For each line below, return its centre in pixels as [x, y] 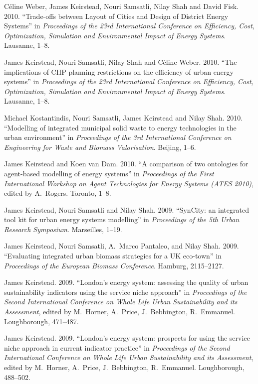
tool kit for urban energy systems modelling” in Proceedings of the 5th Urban [122, 219]
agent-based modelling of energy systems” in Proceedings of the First [109, 173]
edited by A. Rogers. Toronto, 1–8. [58, 193]
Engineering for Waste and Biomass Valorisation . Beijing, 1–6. [100, 147]
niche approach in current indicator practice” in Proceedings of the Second [117, 347]
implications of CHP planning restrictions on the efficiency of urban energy [119, 71]
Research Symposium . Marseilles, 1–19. [63, 229]
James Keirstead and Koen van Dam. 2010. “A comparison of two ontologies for [126, 164]
